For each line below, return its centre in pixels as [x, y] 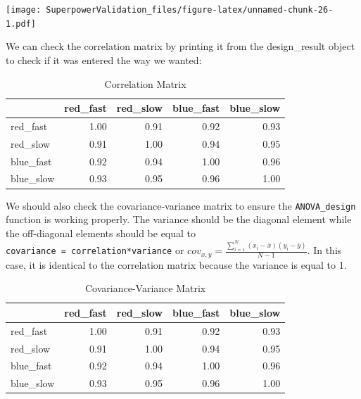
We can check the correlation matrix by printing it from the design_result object [180, 46]
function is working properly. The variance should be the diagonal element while [179, 219]
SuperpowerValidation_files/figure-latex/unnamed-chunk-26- [190, 10]
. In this [324, 250]
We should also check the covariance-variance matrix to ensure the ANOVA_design [181, 205]
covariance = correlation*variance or [95, 250]
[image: [24, 10]
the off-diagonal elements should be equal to [101, 233]
